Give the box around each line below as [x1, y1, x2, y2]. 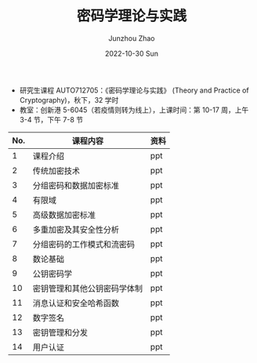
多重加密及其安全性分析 [32, 224, 120, 235]
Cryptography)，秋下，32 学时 [19, 95, 119, 104]
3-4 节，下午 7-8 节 [19, 114, 84, 124]
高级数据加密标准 [32, 209, 96, 220]
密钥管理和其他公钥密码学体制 [32, 283, 143, 294]
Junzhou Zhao [108, 33, 155, 43]
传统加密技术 [32, 165, 81, 176]
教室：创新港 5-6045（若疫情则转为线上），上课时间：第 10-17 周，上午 [19, 105, 249, 114]
